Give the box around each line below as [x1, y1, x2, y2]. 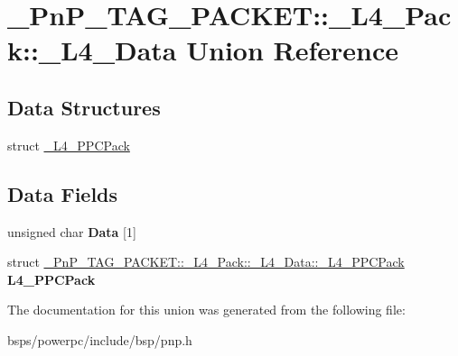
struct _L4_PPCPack [7, 135, 130, 154]
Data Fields [7, 179, 118, 207]
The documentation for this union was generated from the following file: [7, 300, 406, 319]
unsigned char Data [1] [7, 222, 136, 241]
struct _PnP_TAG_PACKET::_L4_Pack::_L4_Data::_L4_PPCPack [7, 252, 405, 271]
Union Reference [186, 32, 399, 68]
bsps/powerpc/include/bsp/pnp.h [7, 330, 192, 349]
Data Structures [7, 93, 161, 121]
